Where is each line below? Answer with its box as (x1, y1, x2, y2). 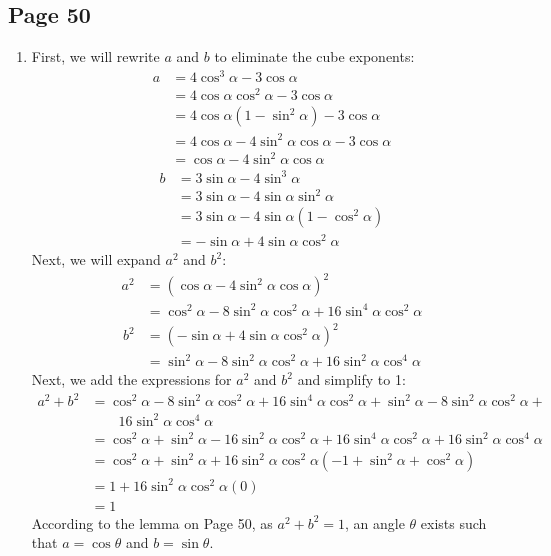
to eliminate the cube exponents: (214, 46, 415, 67)
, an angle (345, 512, 405, 533)
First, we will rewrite (31, 46, 160, 67)
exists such (420, 512, 487, 533)
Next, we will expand (31, 249, 161, 270)
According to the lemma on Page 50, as (31, 512, 273, 533)
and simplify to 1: (297, 369, 406, 390)
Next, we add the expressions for (31, 369, 232, 390)
